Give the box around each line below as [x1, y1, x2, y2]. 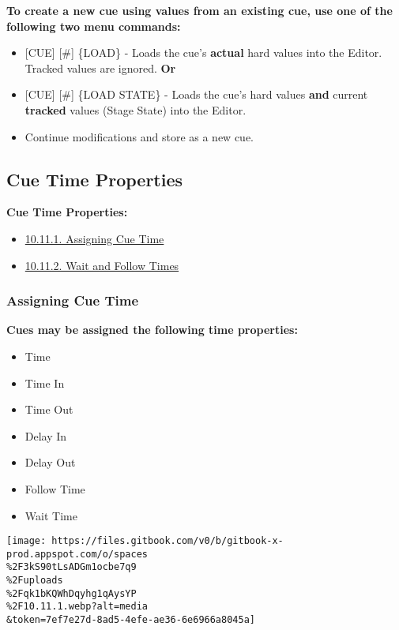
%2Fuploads [6, 575, 63, 587]
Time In [24, 374, 65, 391]
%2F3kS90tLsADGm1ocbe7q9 [6, 561, 137, 573]
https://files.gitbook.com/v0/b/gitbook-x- [51, 535, 284, 547]
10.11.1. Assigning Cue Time [24, 230, 164, 246]
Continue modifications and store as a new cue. [24, 128, 254, 144]
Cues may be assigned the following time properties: [6, 321, 298, 338]
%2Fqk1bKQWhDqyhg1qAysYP [6, 587, 137, 599]
